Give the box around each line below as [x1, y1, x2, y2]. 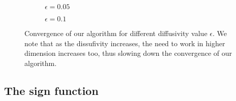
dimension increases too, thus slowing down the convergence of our [24, 48, 232, 58]
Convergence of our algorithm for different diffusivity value [24, 28, 208, 38]
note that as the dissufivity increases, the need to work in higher [24, 38, 225, 48]
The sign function [4, 82, 99, 98]
